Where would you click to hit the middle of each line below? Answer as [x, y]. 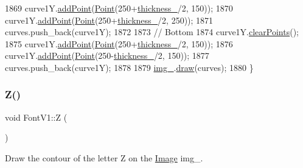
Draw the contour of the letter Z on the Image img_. [104, 157]
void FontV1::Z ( [36, 117]
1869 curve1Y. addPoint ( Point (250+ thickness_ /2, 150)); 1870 [119, 8]
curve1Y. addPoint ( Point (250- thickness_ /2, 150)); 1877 [107, 55]
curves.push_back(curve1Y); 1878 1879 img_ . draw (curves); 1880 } [129, 67]
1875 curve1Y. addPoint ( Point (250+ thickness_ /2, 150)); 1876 [119, 43]
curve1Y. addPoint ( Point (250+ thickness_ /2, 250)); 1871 [109, 20]
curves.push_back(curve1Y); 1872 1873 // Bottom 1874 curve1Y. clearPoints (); [152, 32]
